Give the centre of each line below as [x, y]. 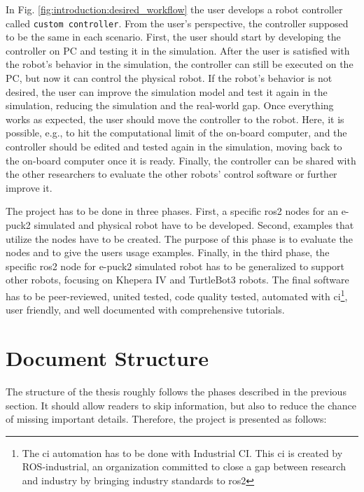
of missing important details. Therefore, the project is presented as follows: [166, 419]
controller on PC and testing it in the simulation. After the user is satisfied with [178, 50]
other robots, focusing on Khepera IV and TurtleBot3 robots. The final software [177, 280]
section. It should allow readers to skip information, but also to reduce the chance [181, 405]
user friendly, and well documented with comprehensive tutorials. [145, 310]
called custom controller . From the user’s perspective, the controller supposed [177, 23]
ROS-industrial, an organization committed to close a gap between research [184, 466]
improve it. [29, 187]
